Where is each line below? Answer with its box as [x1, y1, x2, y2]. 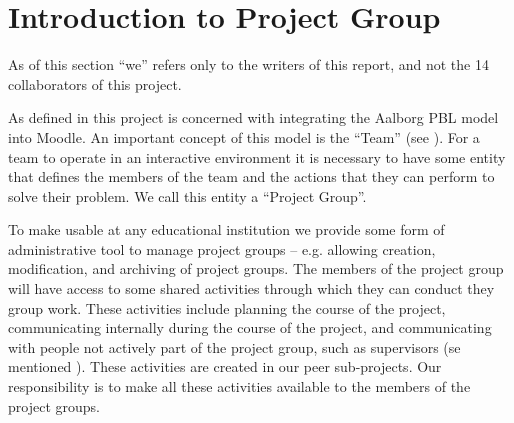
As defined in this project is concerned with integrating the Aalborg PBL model [8, 107, 499, 128]
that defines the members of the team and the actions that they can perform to [8, 166, 495, 187]
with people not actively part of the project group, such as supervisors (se [8, 336, 461, 357]
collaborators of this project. [8, 73, 182, 94]
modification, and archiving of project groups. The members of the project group [8, 258, 504, 279]
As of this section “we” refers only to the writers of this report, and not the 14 [8, 54, 489, 75]
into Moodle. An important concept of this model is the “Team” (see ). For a [8, 126, 480, 147]
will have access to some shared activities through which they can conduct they [8, 278, 495, 299]
